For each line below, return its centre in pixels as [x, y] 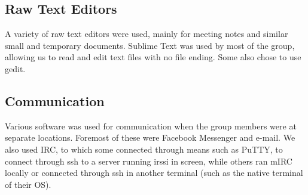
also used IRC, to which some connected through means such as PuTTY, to [144, 149]
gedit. [15, 68]
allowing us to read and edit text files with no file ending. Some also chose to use [153, 57]
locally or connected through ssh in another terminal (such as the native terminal [154, 173]
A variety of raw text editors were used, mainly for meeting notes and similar [147, 34]
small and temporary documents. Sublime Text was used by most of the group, [150, 45]
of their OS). [28, 184]
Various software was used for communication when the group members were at [151, 126]
